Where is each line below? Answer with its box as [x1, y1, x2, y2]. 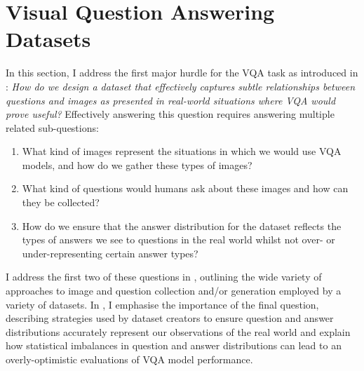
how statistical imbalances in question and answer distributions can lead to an [6, 338, 342, 353]
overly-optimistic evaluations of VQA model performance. [6, 352, 253, 366]
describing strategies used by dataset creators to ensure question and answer [6, 311, 334, 325]
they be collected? [22, 195, 100, 210]
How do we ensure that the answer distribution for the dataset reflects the [22, 218, 342, 233]
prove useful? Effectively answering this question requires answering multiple [6, 107, 335, 121]
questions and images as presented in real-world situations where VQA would [6, 93, 336, 107]
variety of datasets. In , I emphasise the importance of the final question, [6, 297, 319, 311]
